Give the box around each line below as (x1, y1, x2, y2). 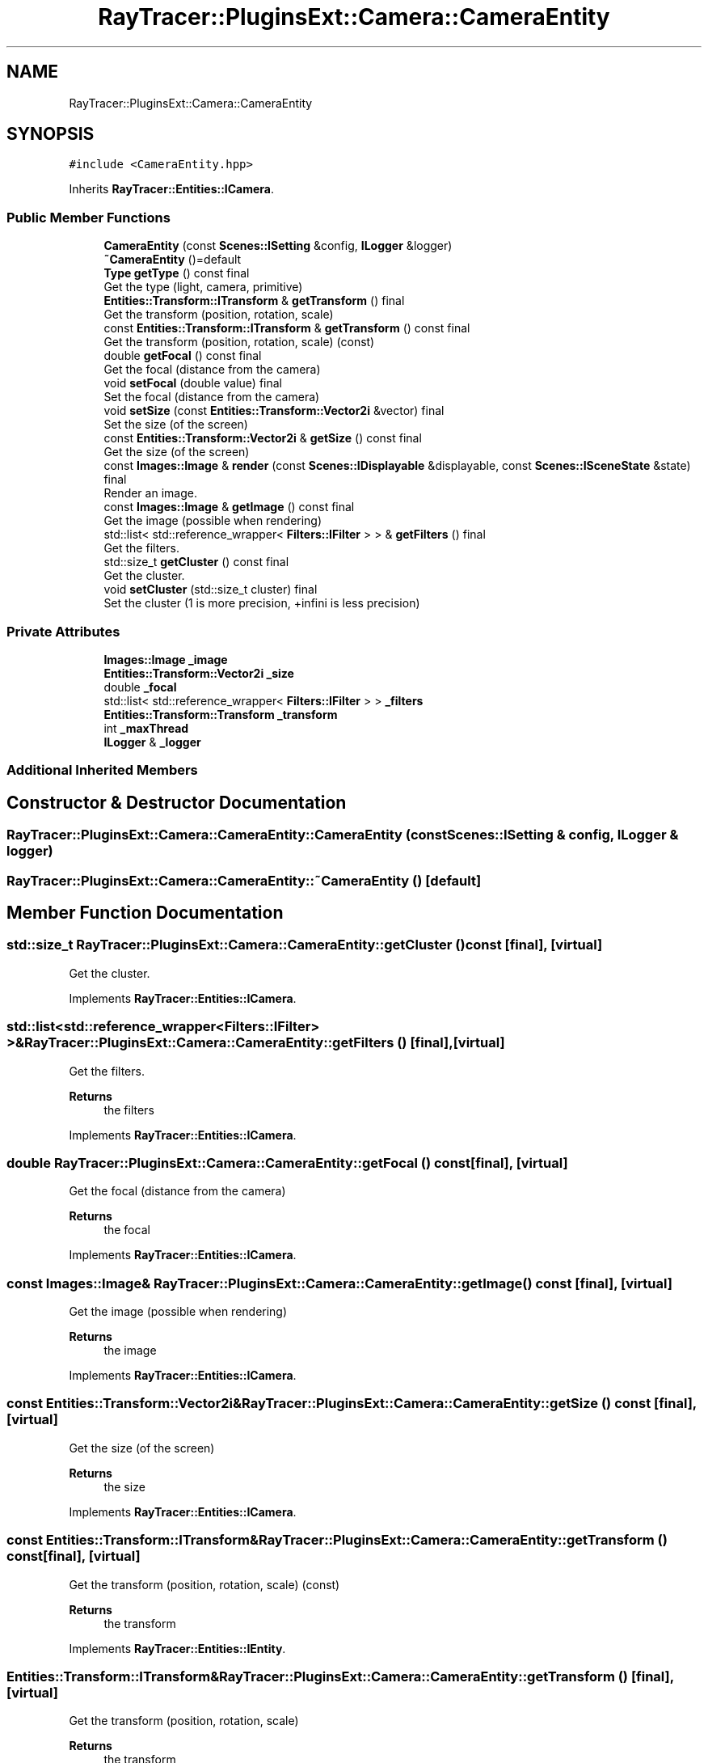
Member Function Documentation (6, 902, 284, 923)
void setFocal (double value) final (103, 376, 282, 391)
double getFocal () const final (103, 349, 262, 363)
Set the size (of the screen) (103, 417, 248, 432)
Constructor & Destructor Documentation (6, 792, 347, 813)
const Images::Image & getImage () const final (103, 500, 355, 514)
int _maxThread (103, 721, 189, 735)
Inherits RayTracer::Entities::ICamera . (69, 182, 275, 197)
